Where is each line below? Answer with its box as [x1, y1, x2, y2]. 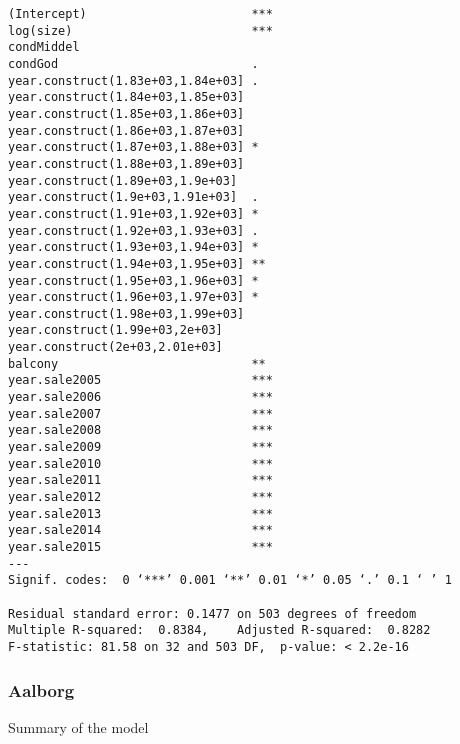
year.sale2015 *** [8, 540, 273, 554]
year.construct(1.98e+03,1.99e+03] [8, 306, 245, 321]
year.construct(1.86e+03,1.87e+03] [8, 123, 245, 138]
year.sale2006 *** [8, 390, 273, 405]
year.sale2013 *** [8, 506, 273, 521]
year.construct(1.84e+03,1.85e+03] [8, 90, 245, 105]
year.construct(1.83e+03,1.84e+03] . [8, 73, 259, 88]
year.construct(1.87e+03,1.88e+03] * [8, 140, 259, 155]
